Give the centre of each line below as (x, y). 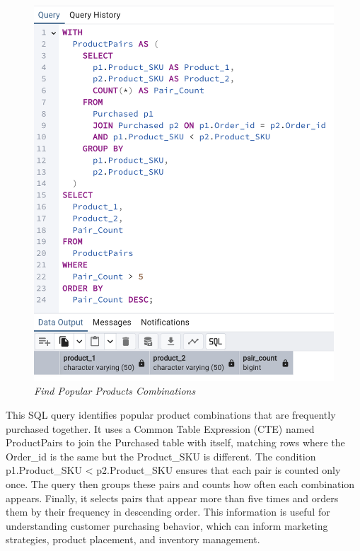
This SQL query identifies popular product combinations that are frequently (171, 414)
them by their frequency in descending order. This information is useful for (168, 512)
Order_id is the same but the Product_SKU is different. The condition (161, 456)
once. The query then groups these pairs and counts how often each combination (180, 483)
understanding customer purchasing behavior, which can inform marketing (167, 525)
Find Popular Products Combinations (115, 391)
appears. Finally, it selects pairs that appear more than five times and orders (172, 498)
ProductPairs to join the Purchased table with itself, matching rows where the (175, 442)
